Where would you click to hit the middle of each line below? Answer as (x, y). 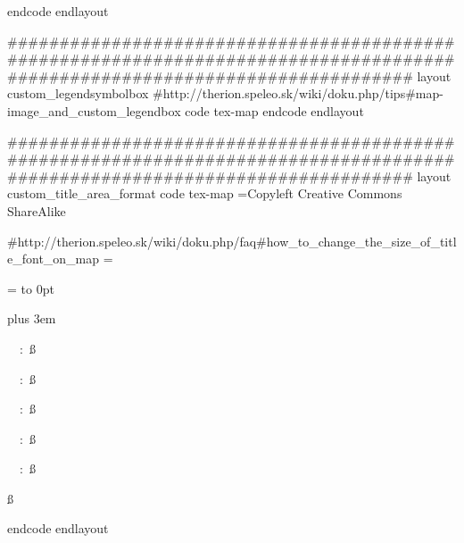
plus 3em (32, 318)
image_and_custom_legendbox (94, 110)
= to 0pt (31, 288)
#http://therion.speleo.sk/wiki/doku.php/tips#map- (298, 93)
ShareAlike (37, 210)
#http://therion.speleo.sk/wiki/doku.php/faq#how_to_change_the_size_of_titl (232, 241)
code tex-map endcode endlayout (274, 110)
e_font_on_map (54, 259)
